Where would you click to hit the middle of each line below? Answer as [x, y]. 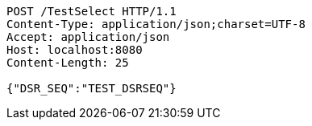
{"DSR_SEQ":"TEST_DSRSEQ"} [92, 88]
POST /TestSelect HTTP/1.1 [92, 11]
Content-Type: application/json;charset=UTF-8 [156, 24]
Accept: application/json [88, 37]
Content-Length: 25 [68, 63]
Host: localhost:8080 [75, 50]
